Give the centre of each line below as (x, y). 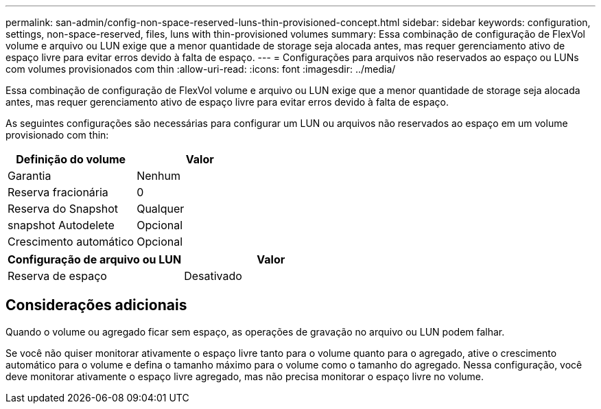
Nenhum (158, 176)
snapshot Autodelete (61, 225)
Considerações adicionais (96, 305)
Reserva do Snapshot (63, 209)
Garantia (30, 176)
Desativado (213, 276)
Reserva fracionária (58, 192)
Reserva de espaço (57, 276)
